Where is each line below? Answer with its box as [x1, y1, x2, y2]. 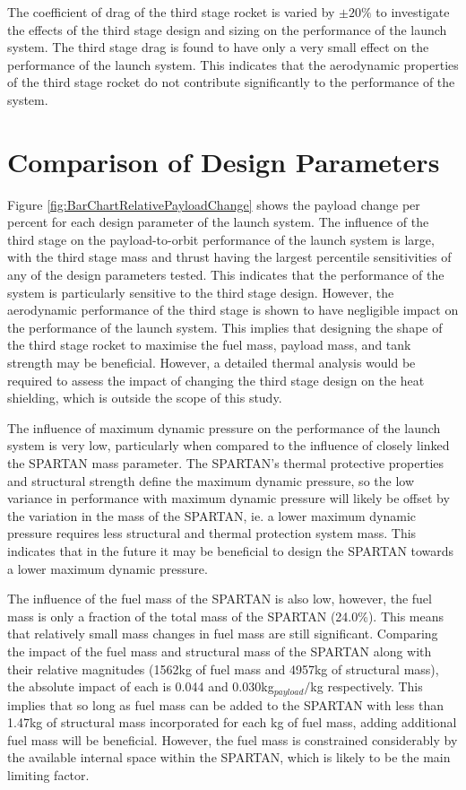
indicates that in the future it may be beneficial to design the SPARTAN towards [7, 541, 454, 560]
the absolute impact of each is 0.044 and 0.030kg [7, 677, 274, 696]
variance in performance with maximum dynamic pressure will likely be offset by [7, 489, 450, 508]
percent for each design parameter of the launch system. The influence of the [7, 213, 429, 231]
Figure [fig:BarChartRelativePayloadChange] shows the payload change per [7, 195, 420, 213]
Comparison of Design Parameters [7, 143, 440, 179]
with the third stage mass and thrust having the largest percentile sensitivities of [7, 247, 452, 266]
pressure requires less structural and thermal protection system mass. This [7, 524, 417, 543]
